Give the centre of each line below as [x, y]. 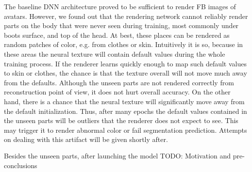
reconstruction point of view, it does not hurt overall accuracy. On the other [117, 92]
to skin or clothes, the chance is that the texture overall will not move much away [126, 73]
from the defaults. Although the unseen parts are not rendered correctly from [119, 82]
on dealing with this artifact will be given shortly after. [86, 139]
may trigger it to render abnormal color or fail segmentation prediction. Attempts [126, 130]
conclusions [21, 165]
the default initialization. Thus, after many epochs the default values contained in [126, 111]
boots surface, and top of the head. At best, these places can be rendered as [117, 35]
